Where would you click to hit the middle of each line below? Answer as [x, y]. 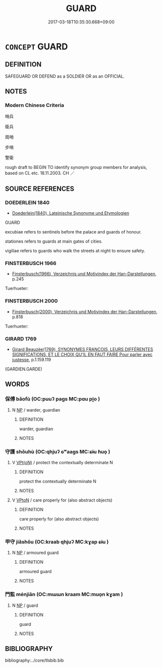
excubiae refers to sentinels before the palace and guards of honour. [73, 232]
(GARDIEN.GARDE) [24, 369]
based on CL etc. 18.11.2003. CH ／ [40, 173]
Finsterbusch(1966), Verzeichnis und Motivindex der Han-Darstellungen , [84, 274]
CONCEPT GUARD [37, 46]
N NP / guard [25, 605]
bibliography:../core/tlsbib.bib [35, 660]
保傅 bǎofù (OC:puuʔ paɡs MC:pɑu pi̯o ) [52, 399]
